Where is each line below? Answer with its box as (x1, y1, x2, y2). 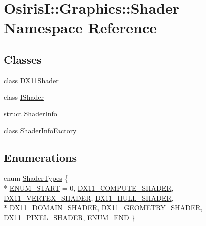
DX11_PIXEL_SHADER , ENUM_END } (4, 212, 135, 222)
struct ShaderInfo (4, 108, 57, 118)
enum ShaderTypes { (4, 173, 68, 183)
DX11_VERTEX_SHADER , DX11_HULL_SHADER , (4, 192, 174, 203)
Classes (4, 51, 42, 67)
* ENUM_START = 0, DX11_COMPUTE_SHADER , (4, 182, 174, 193)
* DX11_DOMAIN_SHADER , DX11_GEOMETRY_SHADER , (4, 202, 203, 213)
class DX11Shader (4, 75, 59, 85)
